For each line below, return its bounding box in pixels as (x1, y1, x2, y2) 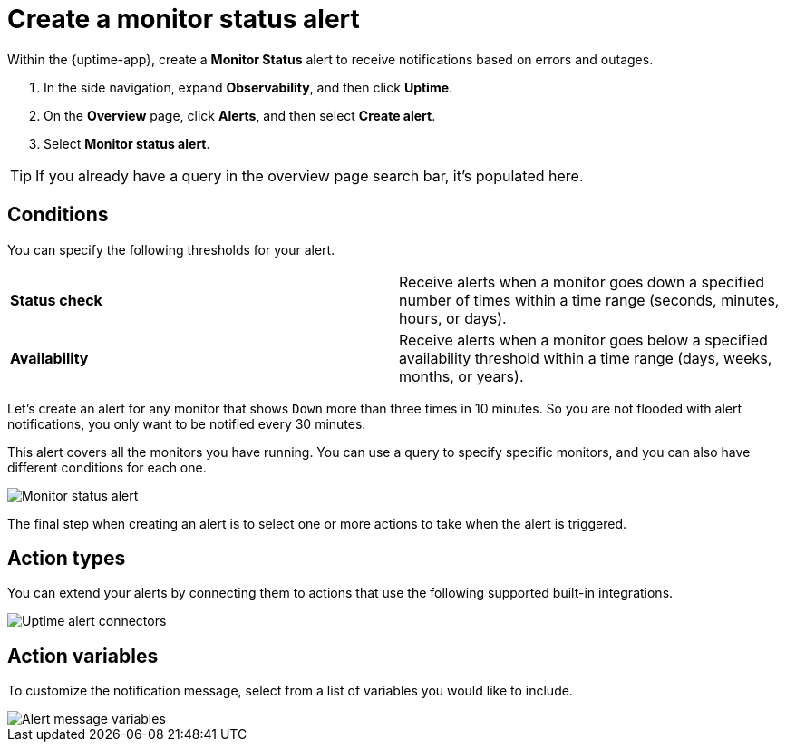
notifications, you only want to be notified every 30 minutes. (7, 415, 366, 432)
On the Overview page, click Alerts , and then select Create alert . (44, 107, 436, 123)
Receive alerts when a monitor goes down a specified (399, 272, 764, 291)
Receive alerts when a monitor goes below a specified (399, 330, 768, 349)
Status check (10, 290, 102, 309)
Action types (7, 547, 126, 570)
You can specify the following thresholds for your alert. (7, 241, 335, 258)
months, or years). (399, 366, 524, 385)
